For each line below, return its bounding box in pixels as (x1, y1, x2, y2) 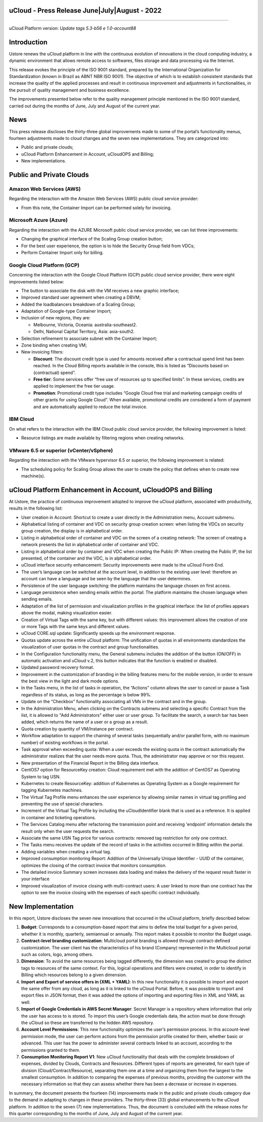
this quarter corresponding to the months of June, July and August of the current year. (9, 1111, 183, 1117)
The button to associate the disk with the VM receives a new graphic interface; (21, 288, 180, 294)
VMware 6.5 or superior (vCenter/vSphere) (9, 447, 113, 453)
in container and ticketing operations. (21, 814, 96, 820)
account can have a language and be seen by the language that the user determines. (21, 576, 192, 582)
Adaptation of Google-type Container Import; (21, 308, 112, 314)
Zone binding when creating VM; (21, 342, 87, 348)
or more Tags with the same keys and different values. (21, 623, 130, 629)
